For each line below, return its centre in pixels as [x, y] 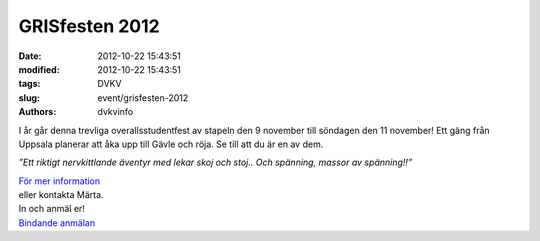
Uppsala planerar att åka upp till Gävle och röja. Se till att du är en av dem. [171, 144]
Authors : [37, 112]
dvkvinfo [115, 112]
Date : [30, 56]
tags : [29, 84]
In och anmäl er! [51, 209]
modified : [39, 69]
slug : [29, 97]
